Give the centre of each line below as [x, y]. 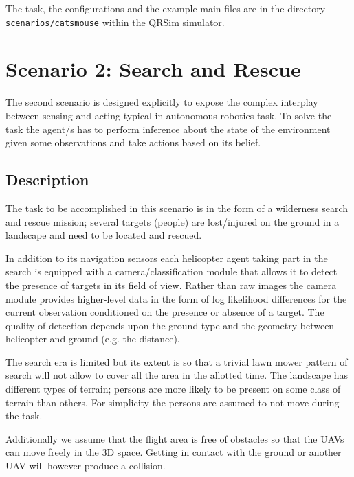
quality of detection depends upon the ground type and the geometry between [170, 325]
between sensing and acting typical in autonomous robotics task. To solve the [169, 115]
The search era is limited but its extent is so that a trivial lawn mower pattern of [177, 361]
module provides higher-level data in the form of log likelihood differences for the [176, 298]
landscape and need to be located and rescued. [104, 235]
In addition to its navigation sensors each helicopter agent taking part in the [167, 258]
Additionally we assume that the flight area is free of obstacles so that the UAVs [175, 438]
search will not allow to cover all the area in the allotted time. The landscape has [177, 375]
